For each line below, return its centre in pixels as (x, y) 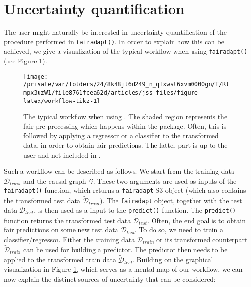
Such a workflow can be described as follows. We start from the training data (119, 171)
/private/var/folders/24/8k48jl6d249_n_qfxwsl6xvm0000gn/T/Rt (126, 85)
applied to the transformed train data (60, 259)
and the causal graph (55, 180)
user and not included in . (62, 154)
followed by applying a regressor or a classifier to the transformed (121, 135)
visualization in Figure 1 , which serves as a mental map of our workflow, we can (123, 269)
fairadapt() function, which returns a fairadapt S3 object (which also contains (125, 190)
